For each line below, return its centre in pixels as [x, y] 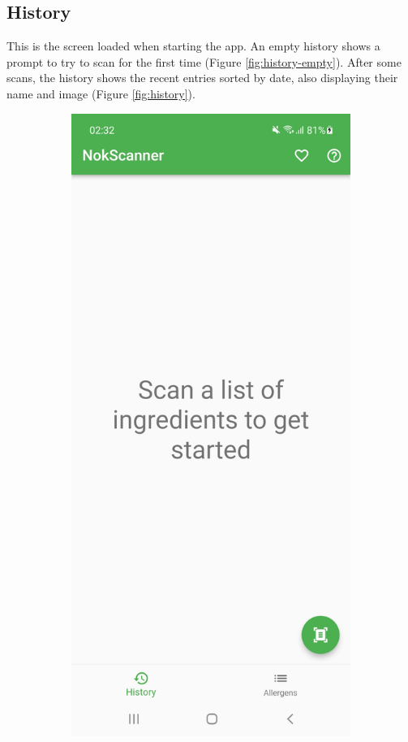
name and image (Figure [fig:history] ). [101, 93]
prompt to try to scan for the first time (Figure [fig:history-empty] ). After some [204, 61]
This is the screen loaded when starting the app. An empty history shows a [193, 46]
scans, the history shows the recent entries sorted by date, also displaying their [202, 78]
